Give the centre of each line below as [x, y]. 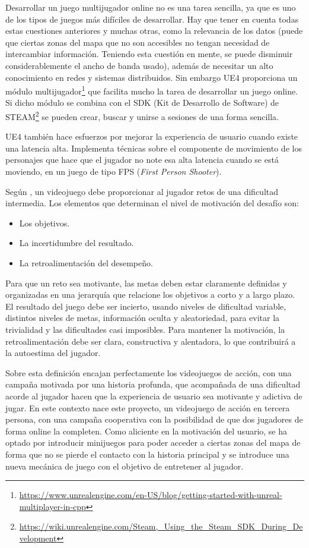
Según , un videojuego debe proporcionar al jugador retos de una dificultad [142, 191]
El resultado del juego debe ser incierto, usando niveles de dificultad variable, [146, 306]
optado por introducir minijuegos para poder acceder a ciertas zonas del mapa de [153, 443]
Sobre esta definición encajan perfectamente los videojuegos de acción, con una [149, 372]
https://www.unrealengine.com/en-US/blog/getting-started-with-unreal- [151, 495]
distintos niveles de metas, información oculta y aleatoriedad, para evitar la [143, 318]
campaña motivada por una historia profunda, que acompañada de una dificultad [153, 384]
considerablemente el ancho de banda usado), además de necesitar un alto [139, 65]
